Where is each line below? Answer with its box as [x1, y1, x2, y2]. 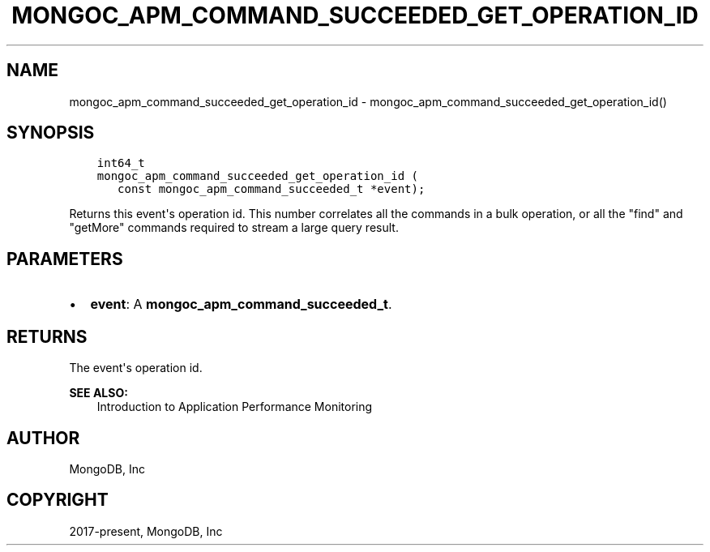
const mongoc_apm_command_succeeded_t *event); [118, 182, 426, 196]
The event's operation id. [69, 361, 203, 375]
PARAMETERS [6, 248, 123, 269]
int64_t [96, 156, 145, 170]
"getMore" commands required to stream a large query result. [69, 220, 399, 235]
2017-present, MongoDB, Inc [69, 524, 223, 538]
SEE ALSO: [69, 386, 128, 400]
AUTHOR [6, 427, 80, 448]
